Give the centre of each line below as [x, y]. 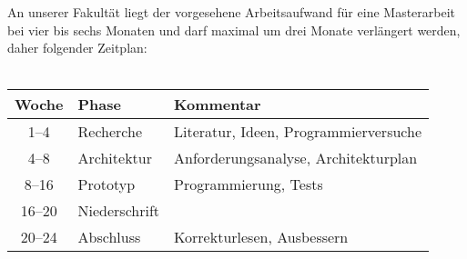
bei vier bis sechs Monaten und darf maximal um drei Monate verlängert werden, [234, 30]
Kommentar [218, 105]
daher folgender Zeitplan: [77, 48]
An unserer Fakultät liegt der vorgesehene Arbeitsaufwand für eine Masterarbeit [232, 12]
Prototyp [107, 184]
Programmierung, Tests [249, 184]
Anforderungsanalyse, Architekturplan [296, 158]
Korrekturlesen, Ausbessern [261, 237]
